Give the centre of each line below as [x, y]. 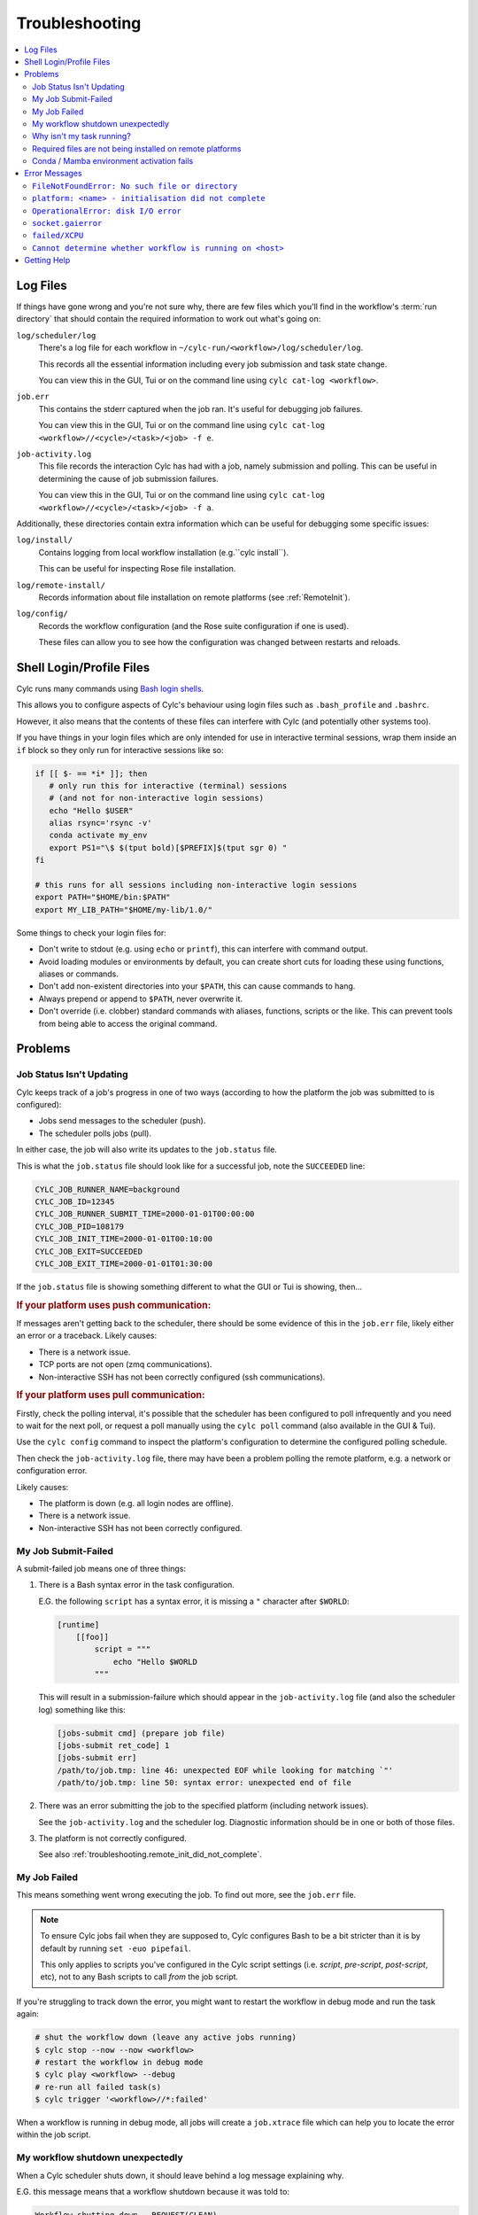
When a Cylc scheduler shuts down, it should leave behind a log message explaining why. [180, 2175]
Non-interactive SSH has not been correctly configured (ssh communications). [182, 1377]
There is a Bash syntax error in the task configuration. [136, 1585]
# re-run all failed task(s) [98, 2087]
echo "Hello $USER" [91, 810]
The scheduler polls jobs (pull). [95, 1133]
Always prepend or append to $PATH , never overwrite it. [141, 999]
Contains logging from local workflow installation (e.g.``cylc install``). [164, 552]
